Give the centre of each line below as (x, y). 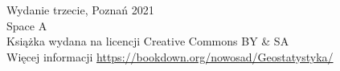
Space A (27, 25)
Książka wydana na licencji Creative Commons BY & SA (148, 41)
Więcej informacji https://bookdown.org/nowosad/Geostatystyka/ (170, 56)
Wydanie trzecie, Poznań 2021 (80, 10)
